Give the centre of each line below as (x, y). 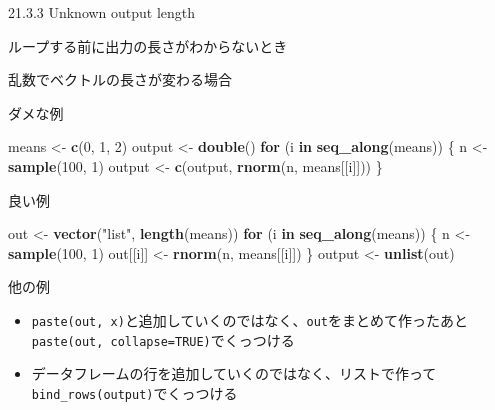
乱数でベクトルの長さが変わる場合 (120, 79)
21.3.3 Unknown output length (102, 12)
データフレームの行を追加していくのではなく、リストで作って (234, 373)
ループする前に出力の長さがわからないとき (148, 45)
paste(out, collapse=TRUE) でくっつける (163, 339)
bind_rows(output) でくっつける (134, 392)
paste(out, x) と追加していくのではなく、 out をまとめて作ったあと (249, 319)
